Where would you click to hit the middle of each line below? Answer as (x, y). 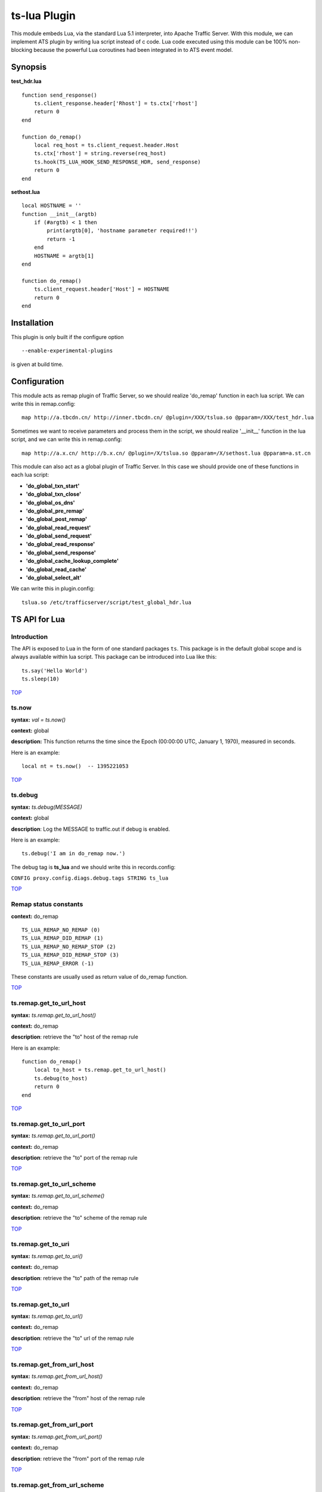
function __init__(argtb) (60, 214)
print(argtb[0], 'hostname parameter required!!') (122, 231)
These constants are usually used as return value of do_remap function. (99, 976)
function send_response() (60, 95)
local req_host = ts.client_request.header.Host (106, 145)
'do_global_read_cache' (56, 569)
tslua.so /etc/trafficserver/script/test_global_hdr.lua (107, 602)
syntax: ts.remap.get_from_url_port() (57, 1436)
